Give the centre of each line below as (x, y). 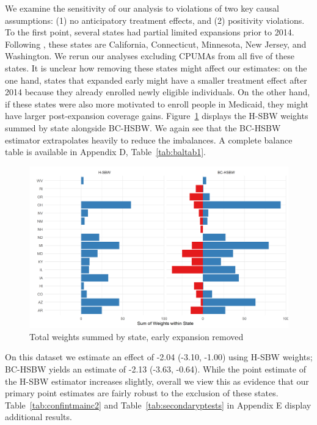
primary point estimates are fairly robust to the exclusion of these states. (142, 393)
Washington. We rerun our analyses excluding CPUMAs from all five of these (150, 56)
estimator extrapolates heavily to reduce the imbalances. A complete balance (149, 140)
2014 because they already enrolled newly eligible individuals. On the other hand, (158, 92)
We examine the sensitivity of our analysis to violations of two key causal (142, 8)
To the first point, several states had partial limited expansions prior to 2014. (150, 32)
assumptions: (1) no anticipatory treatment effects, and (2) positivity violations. (155, 20)
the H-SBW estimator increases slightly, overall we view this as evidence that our (157, 381)
